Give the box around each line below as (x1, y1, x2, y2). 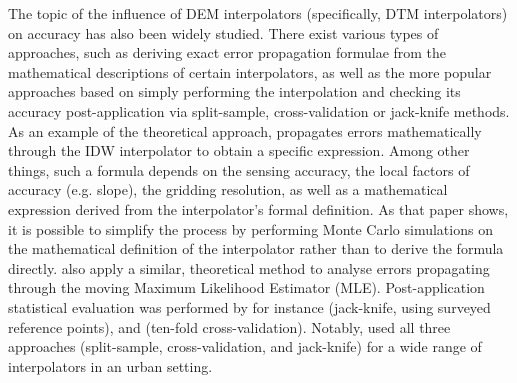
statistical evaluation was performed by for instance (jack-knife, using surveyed (8, 296, 491, 317)
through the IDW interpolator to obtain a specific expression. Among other (8, 140, 470, 161)
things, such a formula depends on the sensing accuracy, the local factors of (8, 159, 470, 180)
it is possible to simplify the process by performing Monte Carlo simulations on (8, 218, 493, 239)
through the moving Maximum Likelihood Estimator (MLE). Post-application (8, 277, 485, 298)
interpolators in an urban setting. (8, 355, 213, 376)
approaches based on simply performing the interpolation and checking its (8, 81, 461, 102)
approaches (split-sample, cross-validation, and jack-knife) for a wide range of (8, 336, 482, 357)
